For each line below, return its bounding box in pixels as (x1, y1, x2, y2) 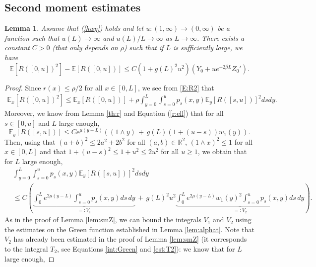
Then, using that (4, 136, 56, 147)
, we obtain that (197, 146, 247, 157)
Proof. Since (4, 82, 41, 92)
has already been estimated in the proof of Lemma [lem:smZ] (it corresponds (13, 234, 247, 244)
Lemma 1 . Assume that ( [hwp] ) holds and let (4, 23, 144, 33)
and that (40, 146, 66, 157)
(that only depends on (52, 42, 118, 53)
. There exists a (197, 32, 245, 43)
